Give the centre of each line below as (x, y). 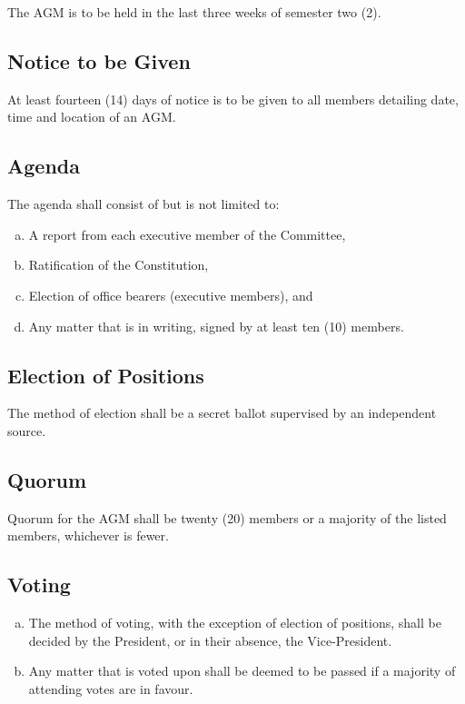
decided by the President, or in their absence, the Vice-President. (210, 640)
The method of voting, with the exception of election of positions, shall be (235, 623)
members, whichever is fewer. (88, 535)
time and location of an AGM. (92, 117)
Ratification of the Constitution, (119, 265)
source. (27, 430)
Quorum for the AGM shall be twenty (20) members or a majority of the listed (227, 517)
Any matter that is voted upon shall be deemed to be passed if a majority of (242, 671)
